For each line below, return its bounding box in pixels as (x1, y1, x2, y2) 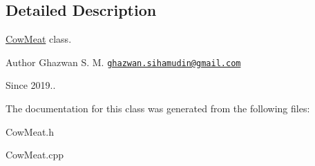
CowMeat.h (6, 124, 54, 138)
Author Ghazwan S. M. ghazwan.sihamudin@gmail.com (6, 54, 241, 69)
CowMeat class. (6, 32, 72, 46)
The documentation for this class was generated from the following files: (6, 101, 310, 116)
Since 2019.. (6, 78, 56, 92)
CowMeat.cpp (6, 147, 64, 162)
